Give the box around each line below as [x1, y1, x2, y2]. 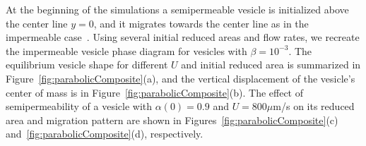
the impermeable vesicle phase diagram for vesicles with [6, 43, 247, 58]
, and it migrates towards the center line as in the [93, 16, 309, 30]
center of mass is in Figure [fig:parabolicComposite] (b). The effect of [6, 85, 304, 99]
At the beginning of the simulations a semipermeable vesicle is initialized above [6, 2, 349, 16]
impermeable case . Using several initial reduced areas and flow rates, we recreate [6, 30, 360, 44]
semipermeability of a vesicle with [6, 99, 153, 114]
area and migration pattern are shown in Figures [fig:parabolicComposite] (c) [6, 112, 338, 127]
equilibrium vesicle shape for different [6, 57, 168, 72]
